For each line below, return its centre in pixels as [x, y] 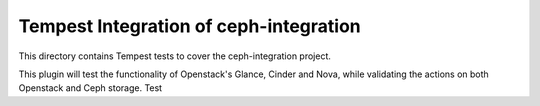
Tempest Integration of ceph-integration [189, 26]
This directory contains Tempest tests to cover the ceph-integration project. [175, 56]
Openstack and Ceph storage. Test [90, 88]
